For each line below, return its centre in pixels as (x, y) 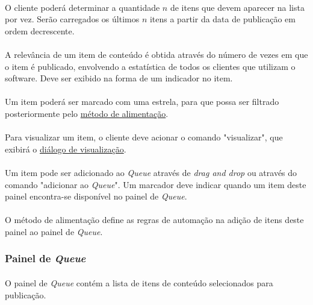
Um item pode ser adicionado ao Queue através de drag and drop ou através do (151, 172)
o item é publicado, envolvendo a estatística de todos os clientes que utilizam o (150, 66)
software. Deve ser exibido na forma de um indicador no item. (119, 78)
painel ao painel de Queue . (54, 231)
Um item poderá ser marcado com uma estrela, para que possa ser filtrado (142, 102)
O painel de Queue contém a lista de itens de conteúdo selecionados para (139, 282)
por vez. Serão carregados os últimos (72, 19)
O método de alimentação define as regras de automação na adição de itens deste (154, 220)
